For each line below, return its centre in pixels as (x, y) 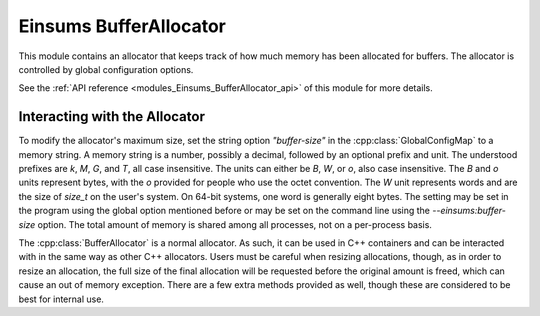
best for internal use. (61, 299)
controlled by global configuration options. (106, 69)
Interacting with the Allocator (111, 116)
